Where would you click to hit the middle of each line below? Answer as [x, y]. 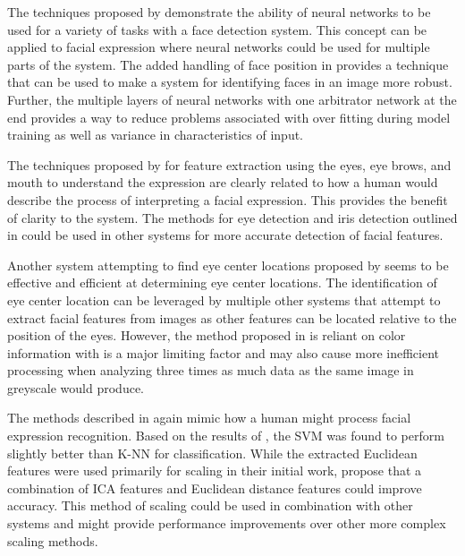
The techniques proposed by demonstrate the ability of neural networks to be [219, 12]
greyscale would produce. [76, 387]
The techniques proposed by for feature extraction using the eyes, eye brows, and [229, 164]
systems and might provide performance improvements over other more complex [227, 523]
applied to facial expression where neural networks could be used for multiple [219, 47]
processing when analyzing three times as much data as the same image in [211, 370]
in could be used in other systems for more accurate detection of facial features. [225, 235]
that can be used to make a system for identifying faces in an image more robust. [230, 82]
